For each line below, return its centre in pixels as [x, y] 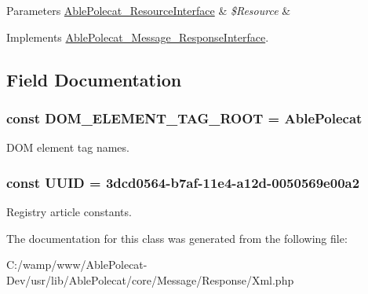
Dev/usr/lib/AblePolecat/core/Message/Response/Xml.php [150, 279]
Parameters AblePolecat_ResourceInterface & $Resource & [149, 10]
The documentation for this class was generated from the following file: [177, 238]
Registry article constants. [69, 211]
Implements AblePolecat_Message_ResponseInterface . [138, 37]
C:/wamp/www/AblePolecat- [77, 265]
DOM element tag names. [68, 147]
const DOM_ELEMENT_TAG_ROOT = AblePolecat [184, 118]
